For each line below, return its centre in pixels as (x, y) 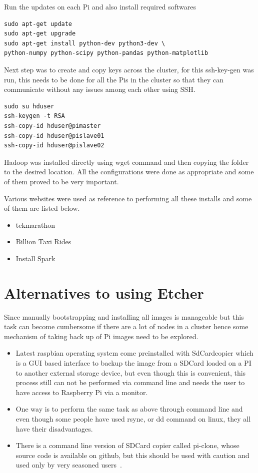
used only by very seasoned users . (69, 465)
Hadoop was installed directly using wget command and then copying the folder (126, 162)
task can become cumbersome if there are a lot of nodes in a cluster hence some (126, 326)
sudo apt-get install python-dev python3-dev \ (85, 43)
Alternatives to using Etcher (104, 292)
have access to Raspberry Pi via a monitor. (82, 392)
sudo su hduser (29, 106)
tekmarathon (35, 225)
